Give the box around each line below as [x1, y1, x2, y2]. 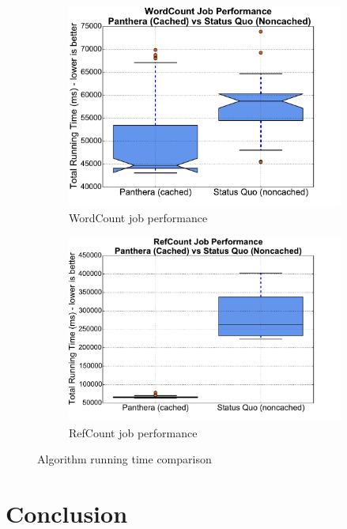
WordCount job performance [69, 210, 208, 226]
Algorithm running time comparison [37, 451, 212, 467]
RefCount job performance [69, 424, 198, 440]
